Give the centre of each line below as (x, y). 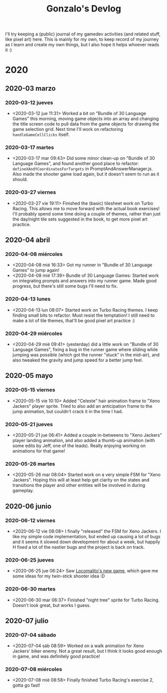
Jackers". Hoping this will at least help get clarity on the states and (81, 480)
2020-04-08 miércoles (34, 254)
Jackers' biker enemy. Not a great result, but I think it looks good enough (87, 651)
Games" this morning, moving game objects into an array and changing (85, 119)
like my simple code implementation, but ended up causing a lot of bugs (86, 536)
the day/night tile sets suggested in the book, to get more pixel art (80, 219)
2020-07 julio (27, 621)
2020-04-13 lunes (28, 299)
